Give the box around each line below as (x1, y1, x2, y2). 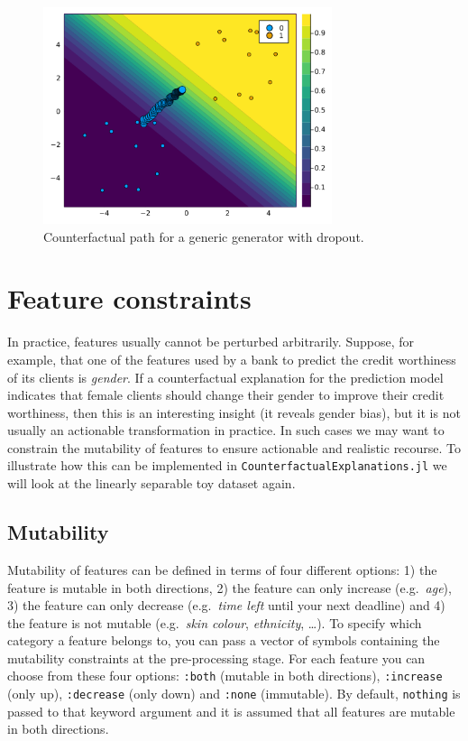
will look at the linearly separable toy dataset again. (7, 474, 296, 493)
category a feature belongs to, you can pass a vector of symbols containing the (7, 631, 440, 650)
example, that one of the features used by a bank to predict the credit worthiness (7, 349, 456, 368)
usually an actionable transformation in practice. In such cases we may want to (7, 421, 445, 440)
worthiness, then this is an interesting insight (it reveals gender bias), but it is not (7, 403, 461, 421)
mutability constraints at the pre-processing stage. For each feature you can (7, 648, 426, 667)
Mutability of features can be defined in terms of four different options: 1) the (7, 560, 437, 579)
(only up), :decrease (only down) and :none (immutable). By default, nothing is (7, 684, 461, 703)
